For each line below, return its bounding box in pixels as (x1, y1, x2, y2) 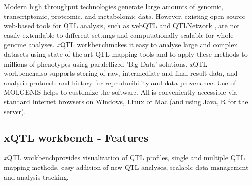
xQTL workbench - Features (4, 130, 149, 145)
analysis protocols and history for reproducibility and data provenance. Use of (4, 77, 236, 87)
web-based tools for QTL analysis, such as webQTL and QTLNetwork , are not (4, 20, 240, 31)
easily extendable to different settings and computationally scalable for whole (4, 30, 234, 40)
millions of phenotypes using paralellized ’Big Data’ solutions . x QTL (4, 58, 207, 68)
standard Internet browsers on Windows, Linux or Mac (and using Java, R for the (4, 96, 248, 106)
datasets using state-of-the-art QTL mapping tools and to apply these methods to (4, 49, 248, 59)
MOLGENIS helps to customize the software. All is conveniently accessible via (4, 87, 237, 97)
